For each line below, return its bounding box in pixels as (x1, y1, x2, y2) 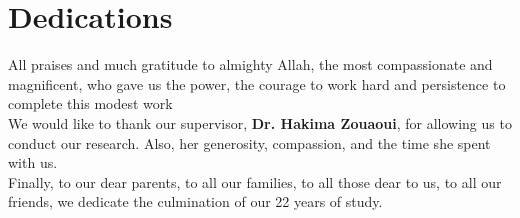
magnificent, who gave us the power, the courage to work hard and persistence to (8, 73, 506, 94)
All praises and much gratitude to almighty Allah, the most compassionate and (8, 54, 493, 75)
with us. (8, 152, 58, 173)
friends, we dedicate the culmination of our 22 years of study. (8, 191, 383, 212)
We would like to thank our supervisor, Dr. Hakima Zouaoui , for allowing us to (8, 112, 512, 133)
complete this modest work (8, 93, 173, 114)
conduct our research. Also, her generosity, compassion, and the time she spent (8, 132, 491, 153)
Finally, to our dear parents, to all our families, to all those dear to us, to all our (8, 171, 502, 192)
